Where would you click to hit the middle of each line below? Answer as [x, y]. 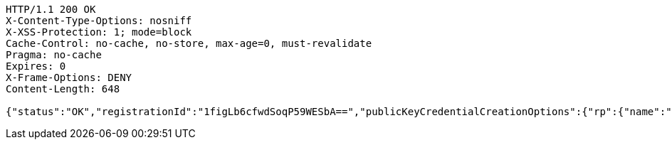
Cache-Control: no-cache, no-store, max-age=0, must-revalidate [189, 43]
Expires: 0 [36, 66]
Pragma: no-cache [54, 55]
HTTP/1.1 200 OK [51, 9]
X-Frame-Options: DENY [69, 77]
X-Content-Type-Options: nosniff [99, 21]
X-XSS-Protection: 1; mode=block [99, 32]
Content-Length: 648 [63, 89]
